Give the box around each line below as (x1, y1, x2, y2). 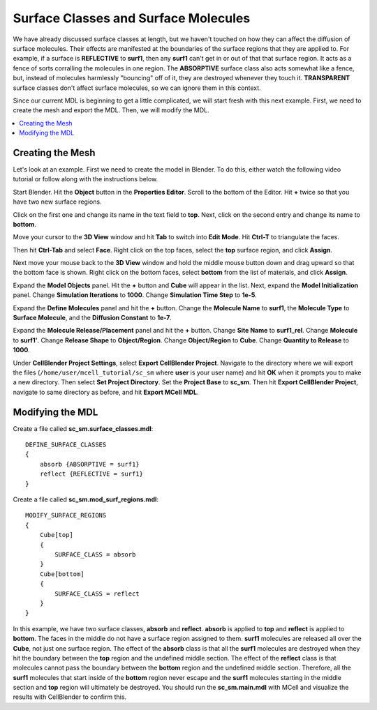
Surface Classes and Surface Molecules (13, 10, 251, 26)
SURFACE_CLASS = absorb (54, 550, 136, 558)
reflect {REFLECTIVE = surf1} (39, 470, 143, 478)
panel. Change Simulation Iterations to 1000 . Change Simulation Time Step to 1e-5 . (13, 291, 258, 299)
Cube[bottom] (39, 570, 84, 578)
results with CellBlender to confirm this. (13, 693, 127, 701)
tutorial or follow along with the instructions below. (13, 175, 158, 183)
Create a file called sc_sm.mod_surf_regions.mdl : (13, 495, 159, 504)
